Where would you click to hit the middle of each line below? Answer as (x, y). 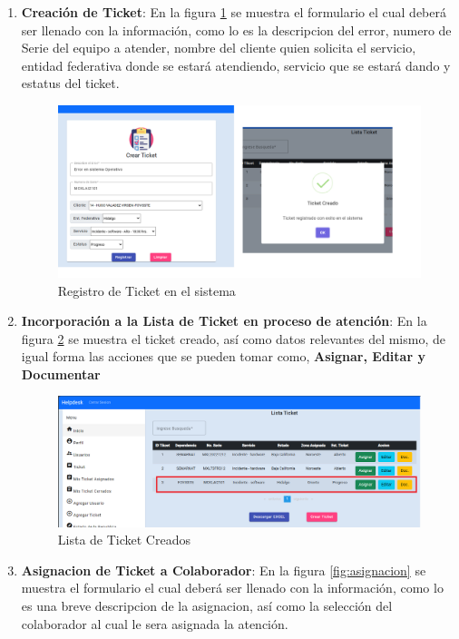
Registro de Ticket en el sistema (146, 290)
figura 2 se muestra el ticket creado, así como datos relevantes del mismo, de (233, 338)
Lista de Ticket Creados (124, 540)
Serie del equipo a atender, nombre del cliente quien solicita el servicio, (219, 48)
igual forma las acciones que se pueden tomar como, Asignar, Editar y (223, 356)
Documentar (61, 374)
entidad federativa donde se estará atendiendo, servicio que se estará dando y (236, 65)
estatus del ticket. (70, 83)
